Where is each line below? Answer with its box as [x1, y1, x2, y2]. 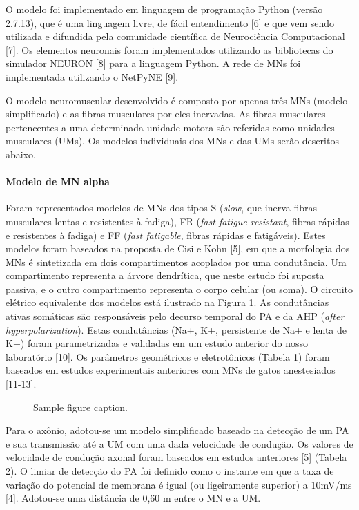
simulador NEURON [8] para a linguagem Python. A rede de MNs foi [6, 56, 301, 70]
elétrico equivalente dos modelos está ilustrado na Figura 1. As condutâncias [6, 295, 329, 310]
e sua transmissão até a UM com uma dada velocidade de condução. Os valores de [6, 436, 353, 451]
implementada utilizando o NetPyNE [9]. [6, 69, 179, 84]
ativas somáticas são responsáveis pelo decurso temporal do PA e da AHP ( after [6, 309, 345, 323]
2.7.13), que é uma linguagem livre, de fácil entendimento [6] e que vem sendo [6, 15, 335, 30]
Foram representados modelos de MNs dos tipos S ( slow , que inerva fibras [6, 200, 317, 215]
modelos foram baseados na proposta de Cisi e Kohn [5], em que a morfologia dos [6, 241, 350, 256]
